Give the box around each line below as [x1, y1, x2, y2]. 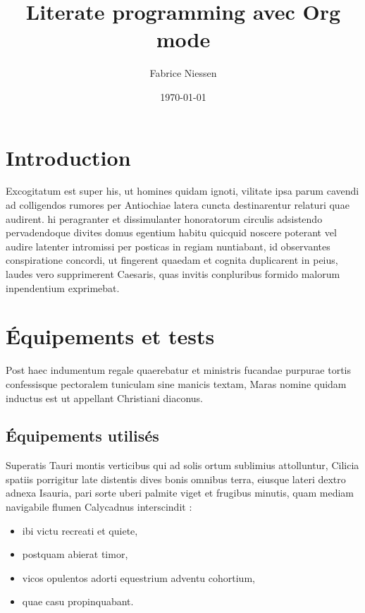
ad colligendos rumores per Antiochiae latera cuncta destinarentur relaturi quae [6, 198, 349, 212]
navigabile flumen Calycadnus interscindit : [6, 499, 192, 514]
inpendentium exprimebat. [6, 280, 120, 295]
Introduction [6, 142, 131, 171]
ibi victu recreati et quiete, [22, 523, 138, 538]
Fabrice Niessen [149, 66, 217, 80]
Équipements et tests [6, 322, 215, 351]
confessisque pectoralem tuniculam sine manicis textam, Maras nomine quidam [6, 376, 347, 391]
